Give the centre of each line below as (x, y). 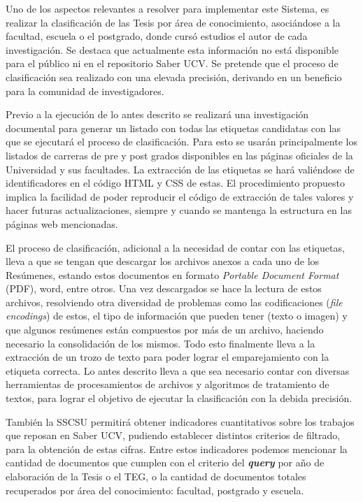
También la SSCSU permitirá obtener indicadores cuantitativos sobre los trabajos (180, 421)
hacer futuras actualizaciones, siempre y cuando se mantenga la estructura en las (179, 210)
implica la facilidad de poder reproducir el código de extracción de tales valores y (180, 196)
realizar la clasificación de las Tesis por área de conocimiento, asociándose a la (173, 22)
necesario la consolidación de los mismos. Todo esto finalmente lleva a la (161, 343)
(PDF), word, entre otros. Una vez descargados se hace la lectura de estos (164, 288)
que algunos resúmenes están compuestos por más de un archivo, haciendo (165, 330)
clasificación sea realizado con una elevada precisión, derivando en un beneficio (174, 77)
